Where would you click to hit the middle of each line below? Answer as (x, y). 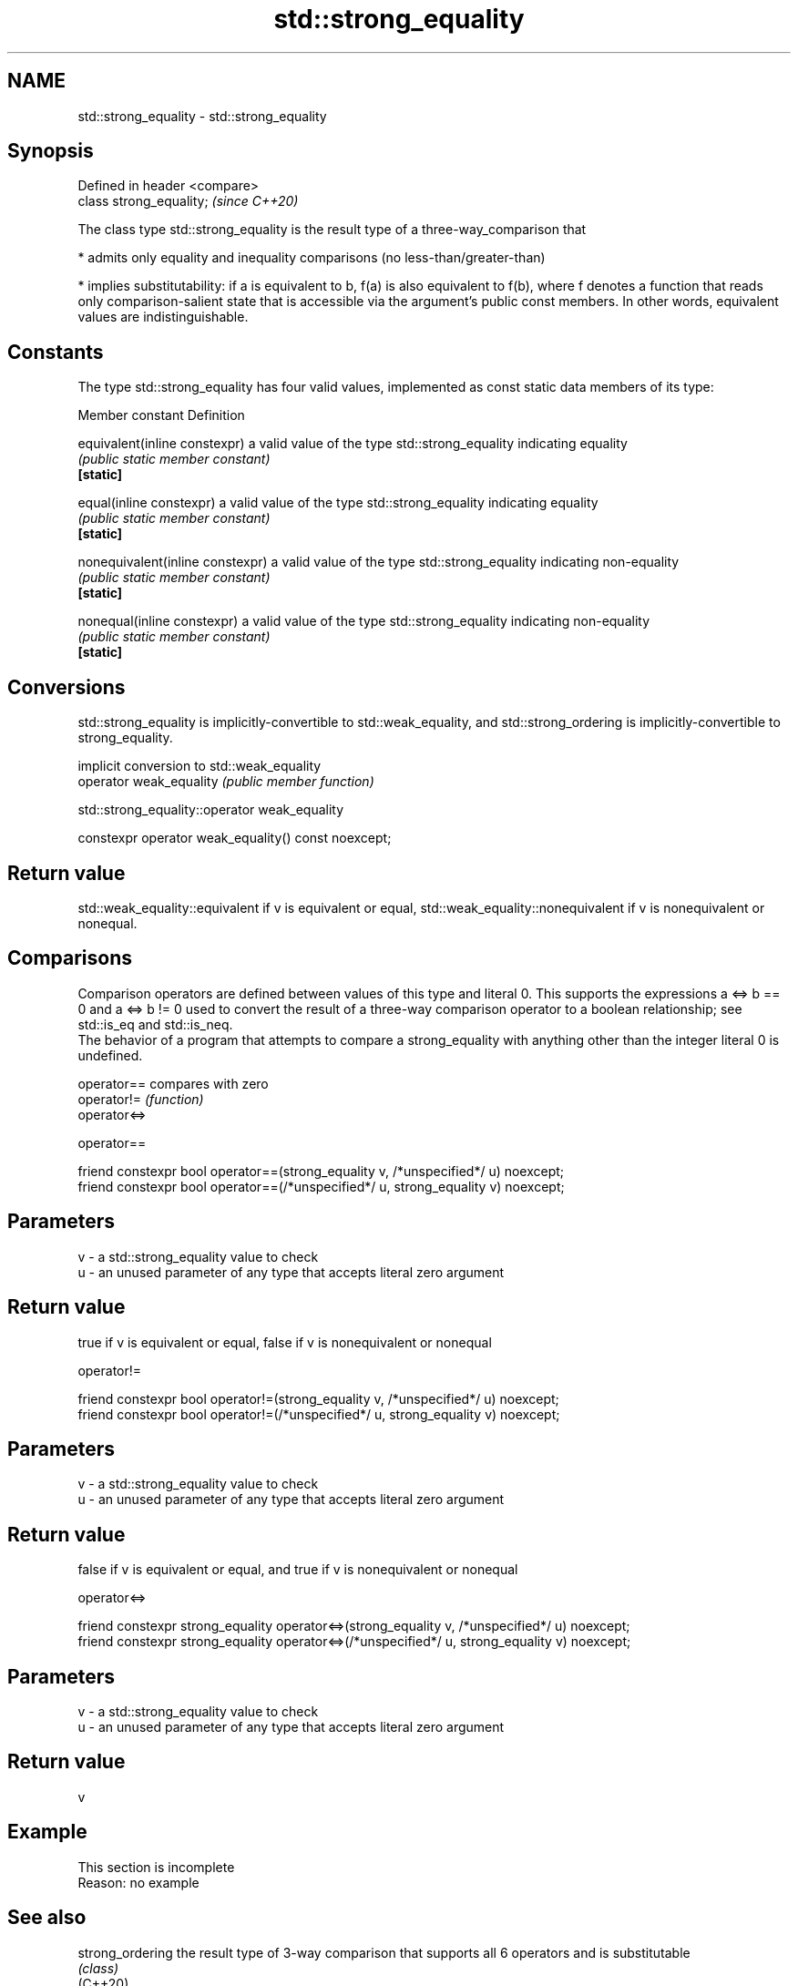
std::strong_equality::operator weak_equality (211, 810)
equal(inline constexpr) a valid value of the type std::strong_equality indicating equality (338, 503)
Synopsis (51, 151)
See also (47, 1918)
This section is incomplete (156, 1867)
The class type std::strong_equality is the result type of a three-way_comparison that (332, 230)
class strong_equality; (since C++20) (188, 201)
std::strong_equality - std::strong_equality (202, 116)
